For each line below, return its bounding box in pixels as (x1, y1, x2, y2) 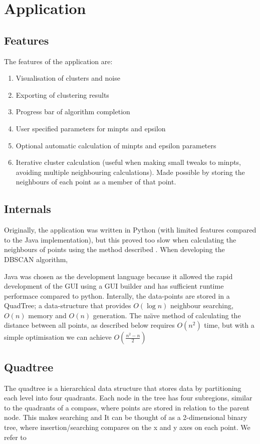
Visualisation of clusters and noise (16, 73, 120, 83)
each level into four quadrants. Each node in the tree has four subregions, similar (4, 392, 252, 403)
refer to (4, 431, 27, 442)
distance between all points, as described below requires (4, 320, 175, 330)
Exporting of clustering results (16, 89, 109, 100)
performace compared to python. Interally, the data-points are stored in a (4, 290, 230, 301)
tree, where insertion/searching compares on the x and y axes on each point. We (4, 422, 250, 432)
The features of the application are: (4, 56, 113, 66)
